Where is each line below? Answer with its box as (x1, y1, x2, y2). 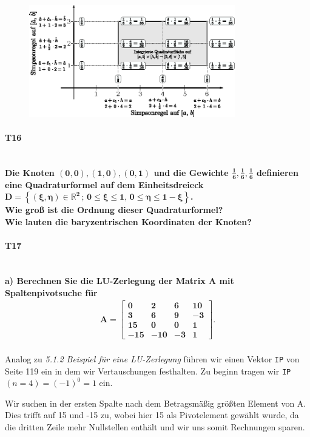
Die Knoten (5, 166, 55, 178)
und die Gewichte (153, 166, 229, 178)
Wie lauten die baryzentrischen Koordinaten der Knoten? (5, 215, 252, 228)
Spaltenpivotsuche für (5, 286, 98, 299)
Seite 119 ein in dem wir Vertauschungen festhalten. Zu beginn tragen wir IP (5, 364, 291, 377)
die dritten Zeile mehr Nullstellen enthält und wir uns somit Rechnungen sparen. (5, 420, 305, 433)
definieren (256, 166, 298, 178)
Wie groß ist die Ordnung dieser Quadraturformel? (5, 203, 223, 216)
